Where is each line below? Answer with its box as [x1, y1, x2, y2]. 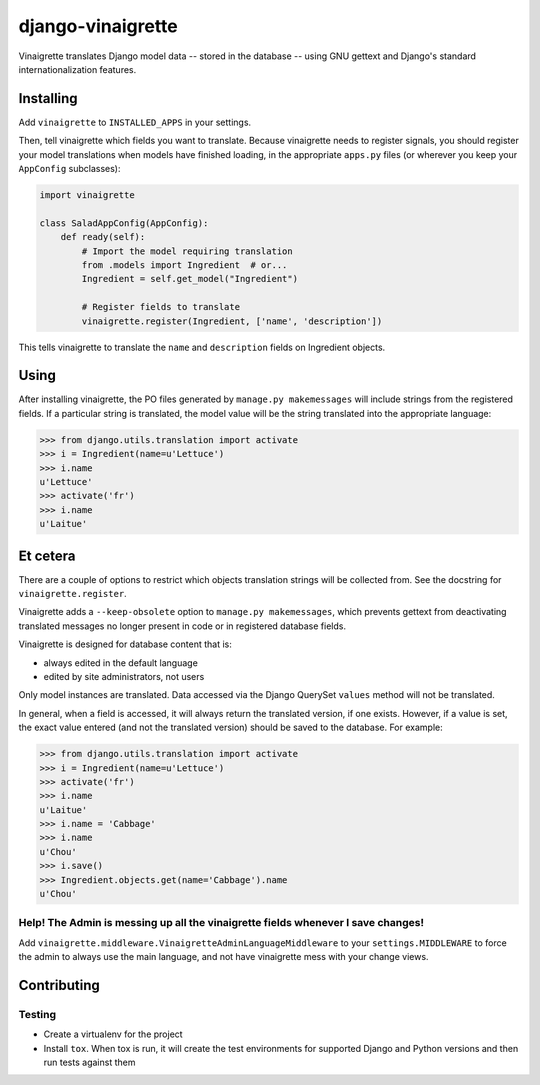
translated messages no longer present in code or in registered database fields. [18, 620, 347, 632]
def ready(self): [60, 231, 146, 243]
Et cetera [18, 547, 76, 564]
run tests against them [43, 1056, 136, 1069]
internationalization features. [18, 63, 137, 75]
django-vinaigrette [18, 15, 179, 37]
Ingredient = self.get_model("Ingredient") [81, 273, 299, 285]
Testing [18, 1007, 57, 1021]
